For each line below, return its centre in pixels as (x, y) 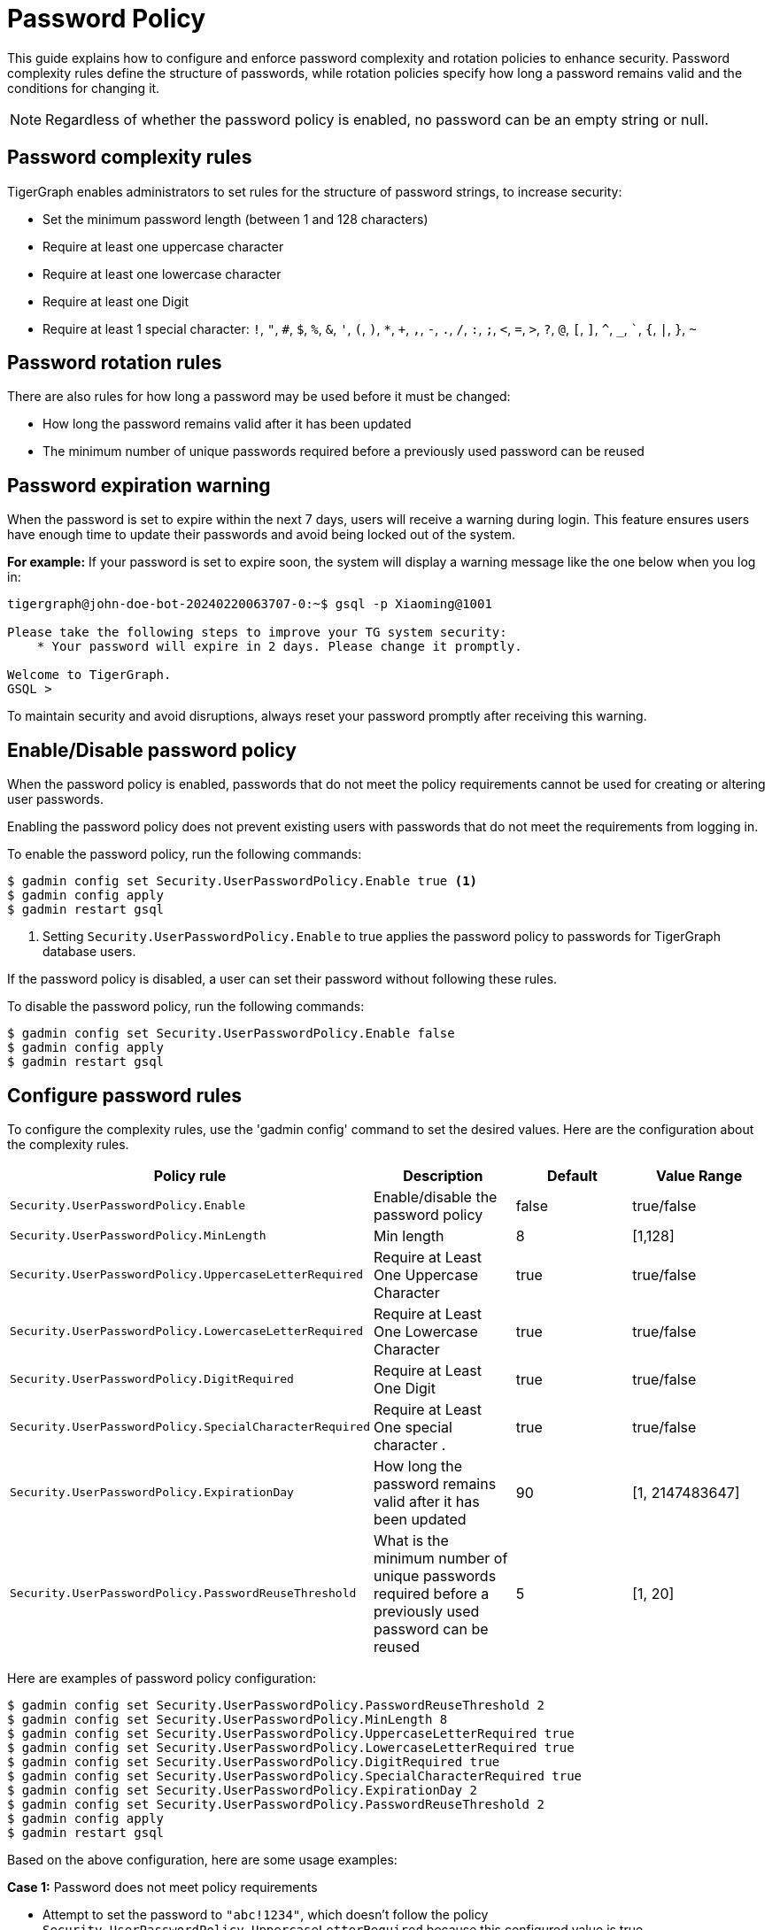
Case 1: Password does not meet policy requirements (162, 1887)
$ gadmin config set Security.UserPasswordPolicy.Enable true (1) (243, 881)
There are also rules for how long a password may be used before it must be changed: (259, 397)
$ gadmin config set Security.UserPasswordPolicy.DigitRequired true (254, 1761)
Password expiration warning (139, 485)
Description (443, 1175)
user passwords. (56, 799)
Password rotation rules (115, 363)
